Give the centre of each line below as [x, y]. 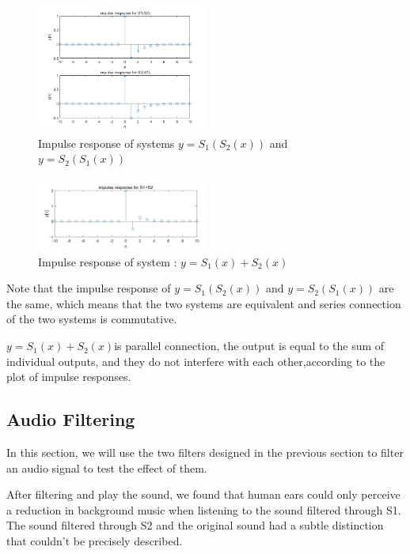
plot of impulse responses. [69, 377]
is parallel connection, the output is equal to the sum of [249, 346]
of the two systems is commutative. [92, 319]
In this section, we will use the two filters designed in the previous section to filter [205, 452]
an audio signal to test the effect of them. [107, 467]
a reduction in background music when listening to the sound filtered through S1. [204, 509]
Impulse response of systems [106, 143]
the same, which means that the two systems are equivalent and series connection [204, 303]
